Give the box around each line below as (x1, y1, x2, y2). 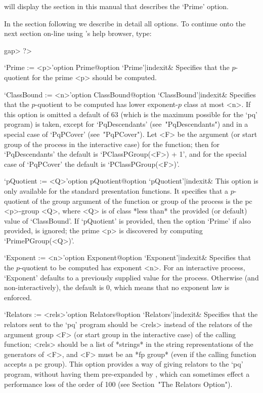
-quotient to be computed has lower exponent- (35, 99, 178, 110)
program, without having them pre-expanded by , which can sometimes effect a (4, 369, 250, 379)
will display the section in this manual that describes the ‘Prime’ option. (4, 1, 229, 11)
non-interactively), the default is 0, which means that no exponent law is (4, 282, 230, 293)
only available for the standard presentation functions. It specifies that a (4, 185, 229, 196)
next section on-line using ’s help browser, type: (4, 28, 152, 39)
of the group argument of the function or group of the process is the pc (32, 195, 252, 206)
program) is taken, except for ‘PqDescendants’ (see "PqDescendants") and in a (4, 119, 248, 129)
